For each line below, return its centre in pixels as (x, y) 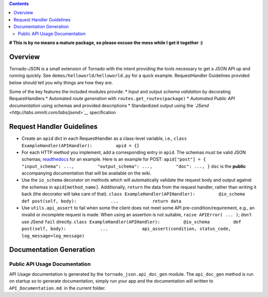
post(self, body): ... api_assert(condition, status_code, (126, 229)
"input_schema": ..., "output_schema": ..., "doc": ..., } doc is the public (134, 166)
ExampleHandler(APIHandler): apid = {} (81, 146)
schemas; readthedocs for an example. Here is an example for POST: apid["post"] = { (114, 159)
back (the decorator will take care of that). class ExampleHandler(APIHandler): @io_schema (133, 194)
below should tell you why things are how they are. (61, 82)
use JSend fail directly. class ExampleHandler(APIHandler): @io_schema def (132, 222)
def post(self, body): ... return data (101, 201)
